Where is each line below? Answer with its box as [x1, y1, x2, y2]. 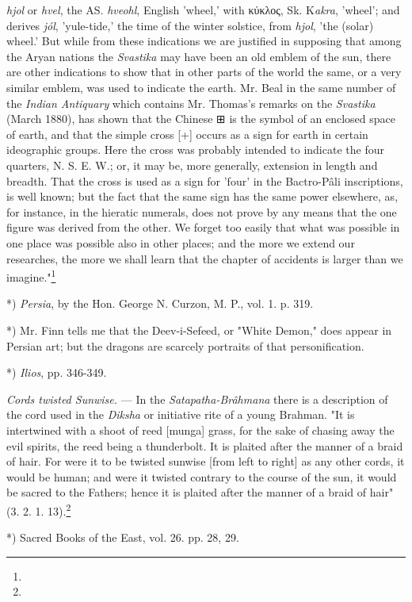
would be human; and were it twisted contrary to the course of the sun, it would [6, 468, 397, 485]
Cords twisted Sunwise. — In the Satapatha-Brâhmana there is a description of [6, 390, 388, 407]
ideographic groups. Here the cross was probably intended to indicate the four [6, 141, 384, 158]
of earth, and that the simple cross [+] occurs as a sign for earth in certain [6, 125, 368, 142]
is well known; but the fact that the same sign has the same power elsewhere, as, [6, 188, 399, 205]
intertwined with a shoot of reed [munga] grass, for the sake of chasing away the [6, 421, 395, 438]
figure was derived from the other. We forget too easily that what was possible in [6, 219, 400, 236]
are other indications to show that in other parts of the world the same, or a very [6, 63, 402, 80]
